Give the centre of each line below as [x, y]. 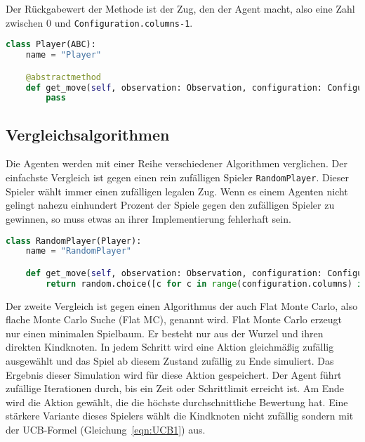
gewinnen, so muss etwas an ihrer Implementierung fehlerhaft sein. [148, 218]
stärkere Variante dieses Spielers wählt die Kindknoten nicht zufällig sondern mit [180, 416]
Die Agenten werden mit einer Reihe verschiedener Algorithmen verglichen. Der [177, 163]
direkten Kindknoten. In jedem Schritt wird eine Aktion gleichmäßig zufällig [170, 347]
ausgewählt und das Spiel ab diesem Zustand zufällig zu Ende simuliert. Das [170, 361]
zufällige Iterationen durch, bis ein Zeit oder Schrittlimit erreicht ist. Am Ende [175, 388]
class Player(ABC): [51, 45]
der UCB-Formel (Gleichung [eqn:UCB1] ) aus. [106, 430]
